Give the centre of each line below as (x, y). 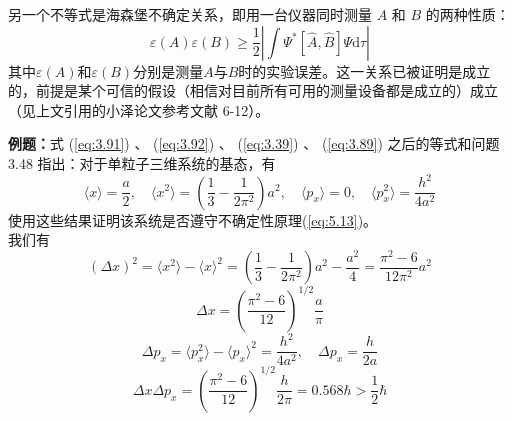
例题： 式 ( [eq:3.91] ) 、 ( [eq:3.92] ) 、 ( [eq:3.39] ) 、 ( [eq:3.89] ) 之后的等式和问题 (254, 143)
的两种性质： (467, 14)
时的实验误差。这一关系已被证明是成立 (364, 70)
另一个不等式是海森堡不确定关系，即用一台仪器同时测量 (190, 14)
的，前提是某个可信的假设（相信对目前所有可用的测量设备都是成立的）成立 (253, 90)
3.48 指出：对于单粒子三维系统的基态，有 (142, 162)
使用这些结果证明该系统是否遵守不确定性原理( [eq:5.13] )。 (193, 219)
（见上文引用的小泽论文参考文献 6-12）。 (139, 109)
